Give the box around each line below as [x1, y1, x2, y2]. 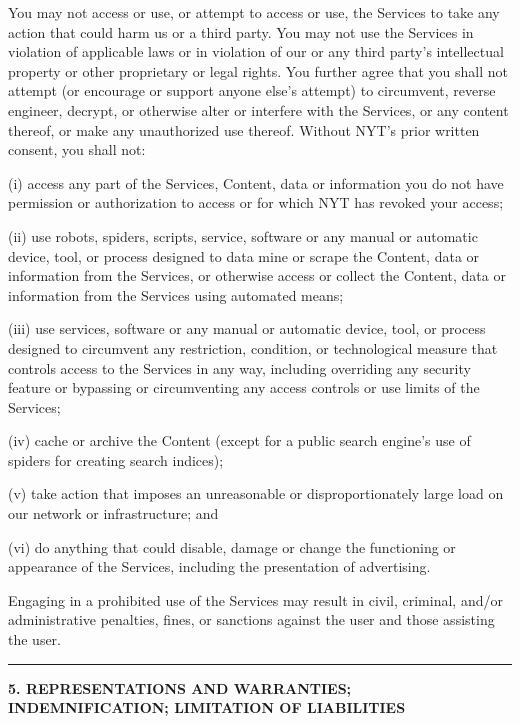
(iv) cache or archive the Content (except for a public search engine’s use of [8, 430, 471, 451]
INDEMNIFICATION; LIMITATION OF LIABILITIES [8, 697, 406, 718]
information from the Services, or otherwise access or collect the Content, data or [8, 265, 506, 286]
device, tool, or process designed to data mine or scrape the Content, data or [8, 245, 480, 266]
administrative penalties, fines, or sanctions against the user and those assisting [8, 609, 495, 630]
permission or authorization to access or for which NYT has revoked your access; [8, 192, 504, 213]
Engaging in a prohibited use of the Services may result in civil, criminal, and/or [8, 589, 503, 610]
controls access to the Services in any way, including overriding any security [8, 357, 471, 378]
